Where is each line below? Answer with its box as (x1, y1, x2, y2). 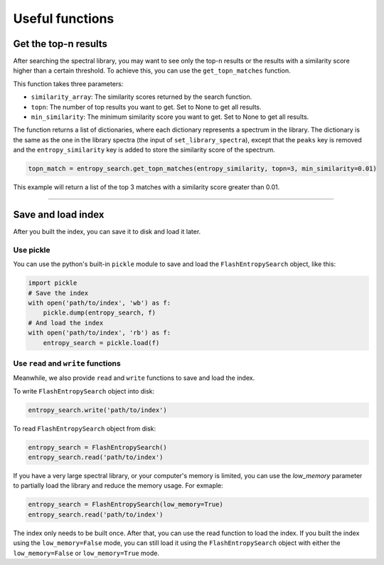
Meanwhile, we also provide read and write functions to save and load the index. (13, 374, 255, 382)
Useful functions (13, 11, 114, 26)
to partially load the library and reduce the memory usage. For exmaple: (13, 481, 223, 490)
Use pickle (13, 245, 50, 255)
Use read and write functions (13, 358, 121, 368)
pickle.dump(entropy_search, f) (43, 309, 156, 317)
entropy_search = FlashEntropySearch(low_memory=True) (28, 500, 223, 509)
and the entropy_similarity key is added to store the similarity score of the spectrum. (13, 146, 275, 154)
